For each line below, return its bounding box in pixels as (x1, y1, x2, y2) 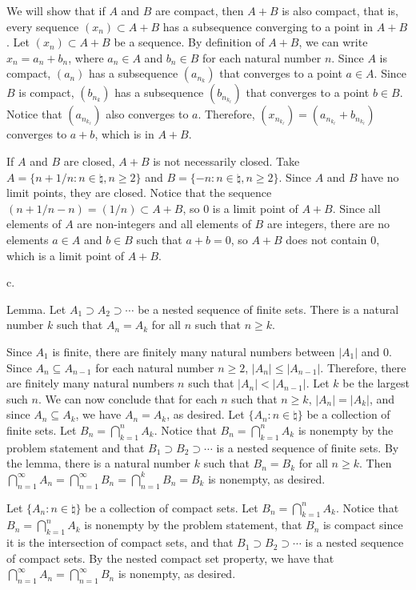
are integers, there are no (266, 215, 390, 232)
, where (68, 49, 104, 66)
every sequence (6, 18, 79, 34)
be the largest (342, 375, 410, 391)
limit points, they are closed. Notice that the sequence (6, 184, 272, 201)
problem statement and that (6, 439, 145, 456)
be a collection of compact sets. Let (85, 499, 258, 516)
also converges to (106, 106, 189, 122)
